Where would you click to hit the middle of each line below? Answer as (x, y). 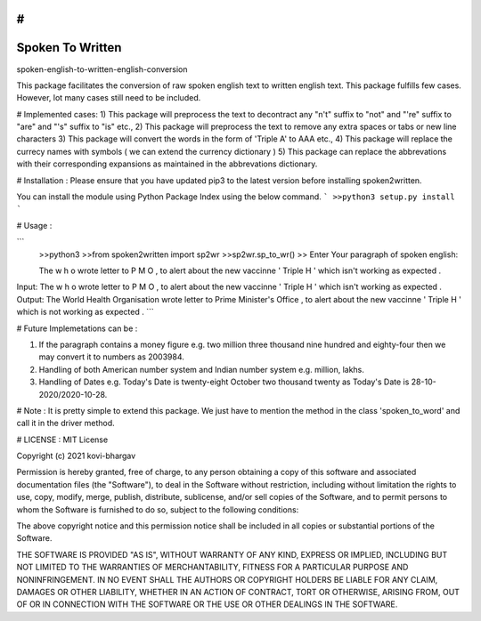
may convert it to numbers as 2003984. (111, 357)
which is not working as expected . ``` (86, 312)
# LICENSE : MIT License (62, 440)
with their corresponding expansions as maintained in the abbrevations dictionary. (167, 164)
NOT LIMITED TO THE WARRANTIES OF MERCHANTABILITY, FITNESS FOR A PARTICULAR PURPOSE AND (212, 567)
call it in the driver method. (65, 423)
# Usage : (34, 225)
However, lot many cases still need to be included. (109, 98)
